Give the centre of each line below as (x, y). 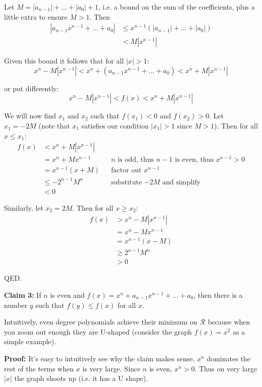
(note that (54, 126)
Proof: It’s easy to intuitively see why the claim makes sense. (100, 358)
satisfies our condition (115, 126)
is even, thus (194, 160)
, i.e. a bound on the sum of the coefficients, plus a (177, 7)
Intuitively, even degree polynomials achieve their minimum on (101, 322)
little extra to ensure (36, 16)
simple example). (30, 341)
